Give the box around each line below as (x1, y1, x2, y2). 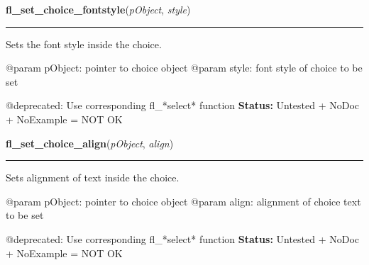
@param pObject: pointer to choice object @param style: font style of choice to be (6, 60, 363, 75)
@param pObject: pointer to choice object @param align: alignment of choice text (6, 193, 361, 208)
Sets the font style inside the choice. (6, 36, 162, 51)
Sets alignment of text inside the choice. (6, 170, 180, 185)
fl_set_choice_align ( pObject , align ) (6, 135, 174, 150)
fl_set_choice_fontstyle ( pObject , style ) (6, 2, 191, 16)
